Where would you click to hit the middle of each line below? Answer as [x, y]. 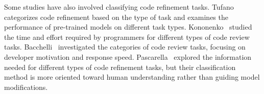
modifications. [26, 87]
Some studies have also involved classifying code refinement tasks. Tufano [119, 7]
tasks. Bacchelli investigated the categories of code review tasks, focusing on [125, 47]
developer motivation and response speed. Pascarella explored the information [128, 56]
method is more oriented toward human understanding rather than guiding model [132, 77]
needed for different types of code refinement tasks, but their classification [120, 67]
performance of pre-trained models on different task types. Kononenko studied [128, 27]
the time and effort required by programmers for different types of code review [127, 37]
